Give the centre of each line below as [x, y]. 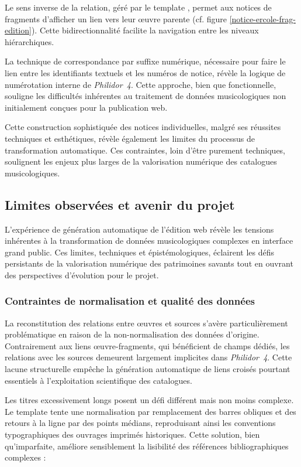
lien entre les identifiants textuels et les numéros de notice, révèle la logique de [145, 72]
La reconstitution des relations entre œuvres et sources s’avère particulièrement [146, 323]
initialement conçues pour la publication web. [86, 107]
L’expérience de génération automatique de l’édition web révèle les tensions [139, 229]
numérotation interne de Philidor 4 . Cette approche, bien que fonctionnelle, [141, 84]
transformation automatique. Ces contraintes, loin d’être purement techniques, [145, 150]
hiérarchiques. [30, 41]
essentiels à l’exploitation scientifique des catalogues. [98, 380]
